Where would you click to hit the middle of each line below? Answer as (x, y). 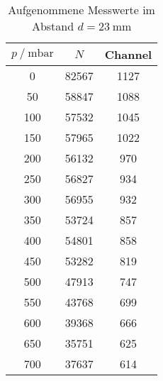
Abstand (53, 26)
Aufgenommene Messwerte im (81, 10)
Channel (128, 54)
